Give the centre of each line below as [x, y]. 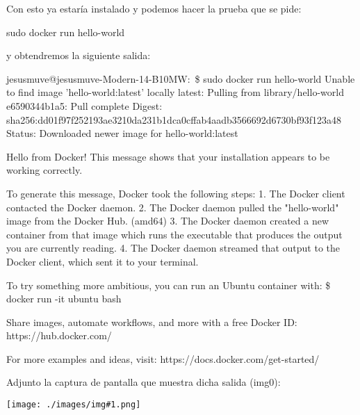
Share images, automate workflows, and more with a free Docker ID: [152, 322]
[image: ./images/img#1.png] [74, 405]
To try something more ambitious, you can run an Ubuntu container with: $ [169, 285]
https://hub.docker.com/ [59, 335]
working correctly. [44, 170]
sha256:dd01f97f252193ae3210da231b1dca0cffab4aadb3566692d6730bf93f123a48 [174, 119]
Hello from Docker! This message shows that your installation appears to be [168, 156]
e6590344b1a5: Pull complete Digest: [84, 105]
